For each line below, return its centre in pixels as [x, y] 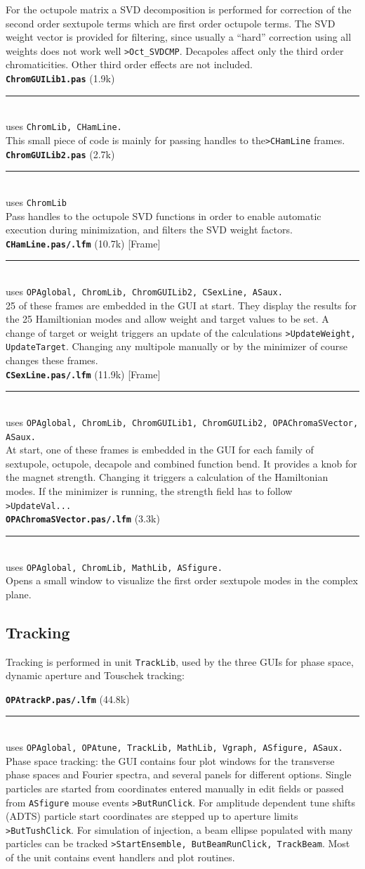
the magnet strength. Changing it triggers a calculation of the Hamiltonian [167, 477]
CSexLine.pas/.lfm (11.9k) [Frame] [83, 374]
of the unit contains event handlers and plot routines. [120, 857]
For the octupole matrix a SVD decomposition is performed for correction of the [179, 9]
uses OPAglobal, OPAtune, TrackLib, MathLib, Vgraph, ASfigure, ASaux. [174, 747]
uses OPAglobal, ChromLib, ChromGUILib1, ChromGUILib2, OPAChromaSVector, [182, 421]
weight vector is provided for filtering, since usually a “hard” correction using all [179, 37]
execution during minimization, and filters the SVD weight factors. [149, 230]
